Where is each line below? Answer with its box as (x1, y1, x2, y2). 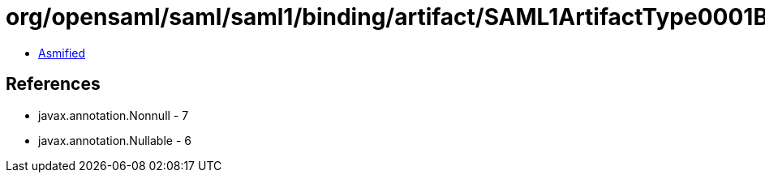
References (6, 74, 101, 95)
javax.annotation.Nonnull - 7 (38, 108, 189, 122)
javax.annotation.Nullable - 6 (38, 133, 191, 147)
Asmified (38, 45, 86, 60)
